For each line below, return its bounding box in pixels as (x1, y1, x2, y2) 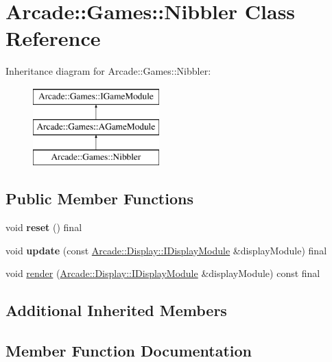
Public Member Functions (5, 188, 193, 209)
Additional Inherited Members (5, 300, 227, 321)
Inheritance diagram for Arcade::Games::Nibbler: (5, 64, 211, 78)
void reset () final (5, 220, 82, 234)
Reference (5, 24, 101, 52)
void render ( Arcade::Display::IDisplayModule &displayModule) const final (5, 266, 320, 280)
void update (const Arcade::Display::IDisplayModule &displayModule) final (5, 243, 327, 257)
